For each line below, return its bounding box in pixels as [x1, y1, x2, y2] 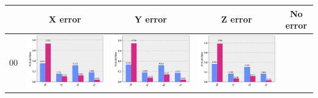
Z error [221, 13, 253, 26]
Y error [135, 13, 167, 26]
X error [48, 13, 81, 26]
